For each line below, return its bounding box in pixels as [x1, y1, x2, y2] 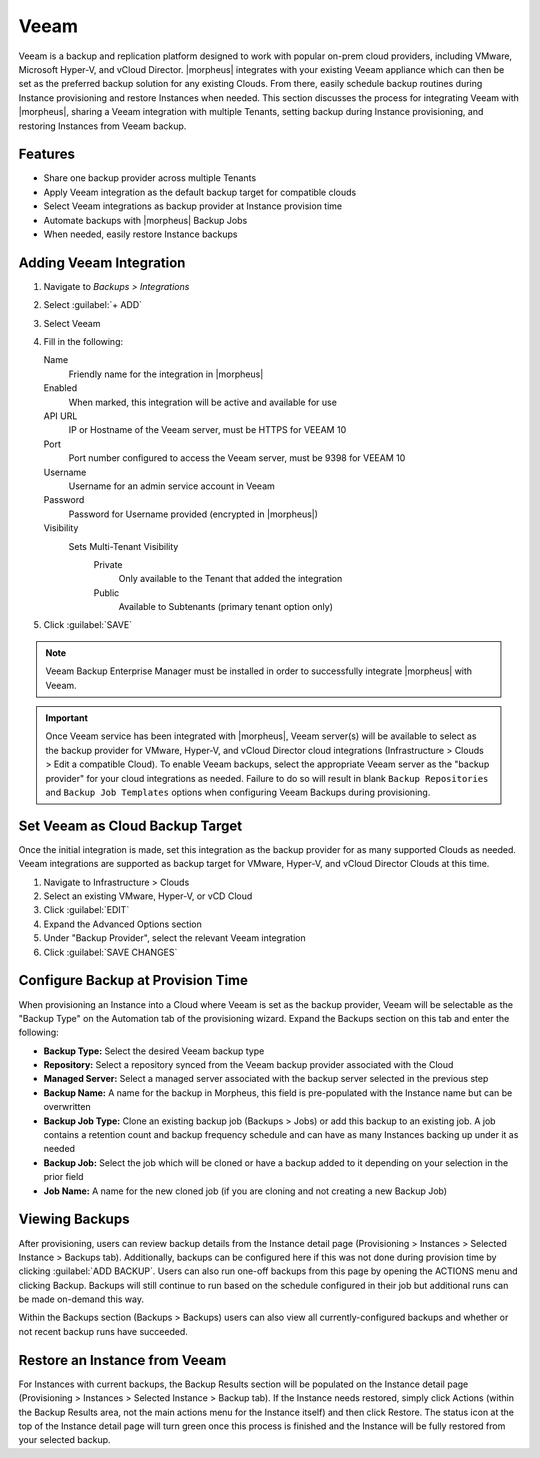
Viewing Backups [18, 1211, 130, 1228]
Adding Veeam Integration [18, 254, 186, 271]
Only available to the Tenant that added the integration [118, 573, 343, 585]
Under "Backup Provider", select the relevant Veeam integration [43, 932, 306, 944]
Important [45, 712, 89, 724]
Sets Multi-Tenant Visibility [68, 540, 179, 552]
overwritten [43, 1101, 91, 1113]
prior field [43, 1171, 84, 1183]
